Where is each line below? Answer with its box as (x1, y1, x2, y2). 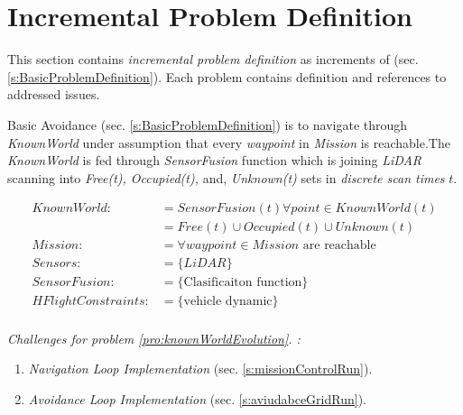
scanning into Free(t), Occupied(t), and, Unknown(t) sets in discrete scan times (7, 168, 445, 187)
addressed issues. (7, 85, 100, 104)
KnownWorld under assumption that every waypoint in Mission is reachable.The (7, 133, 450, 152)
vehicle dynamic (183, 295, 273, 309)
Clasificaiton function (183, 276, 302, 290)
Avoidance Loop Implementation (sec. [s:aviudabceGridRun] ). (28, 389, 366, 408)
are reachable (302, 239, 376, 253)
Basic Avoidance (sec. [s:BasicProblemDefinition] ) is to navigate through (7, 115, 408, 134)
